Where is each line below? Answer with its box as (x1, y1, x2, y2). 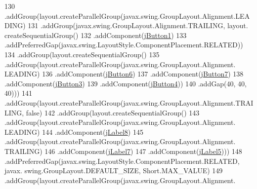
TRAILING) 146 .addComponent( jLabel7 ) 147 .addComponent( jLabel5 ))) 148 (4, 146, 242, 156)
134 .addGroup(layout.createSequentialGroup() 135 (4, 49, 160, 59)
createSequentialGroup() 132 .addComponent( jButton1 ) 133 (4, 30, 187, 40)
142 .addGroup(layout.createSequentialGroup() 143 (44, 107, 200, 117)
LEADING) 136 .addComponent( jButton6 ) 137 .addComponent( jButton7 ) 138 (4, 69, 244, 79)
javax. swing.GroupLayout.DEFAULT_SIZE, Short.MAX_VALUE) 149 (4, 165, 223, 176)
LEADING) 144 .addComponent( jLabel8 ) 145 (4, 126, 143, 137)
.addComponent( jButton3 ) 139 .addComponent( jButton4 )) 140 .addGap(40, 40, (4, 78, 247, 88)
